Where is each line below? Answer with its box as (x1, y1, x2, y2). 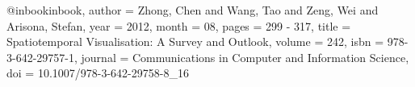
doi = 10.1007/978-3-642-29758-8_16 (6, 64, 189, 81)
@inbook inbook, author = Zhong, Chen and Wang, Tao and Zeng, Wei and (6, 2, 379, 18)
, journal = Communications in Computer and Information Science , (74, 48, 409, 65)
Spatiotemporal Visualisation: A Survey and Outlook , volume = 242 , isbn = (6, 33, 384, 50)
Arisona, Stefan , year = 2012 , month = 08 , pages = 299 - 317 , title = (6, 17, 351, 34)
